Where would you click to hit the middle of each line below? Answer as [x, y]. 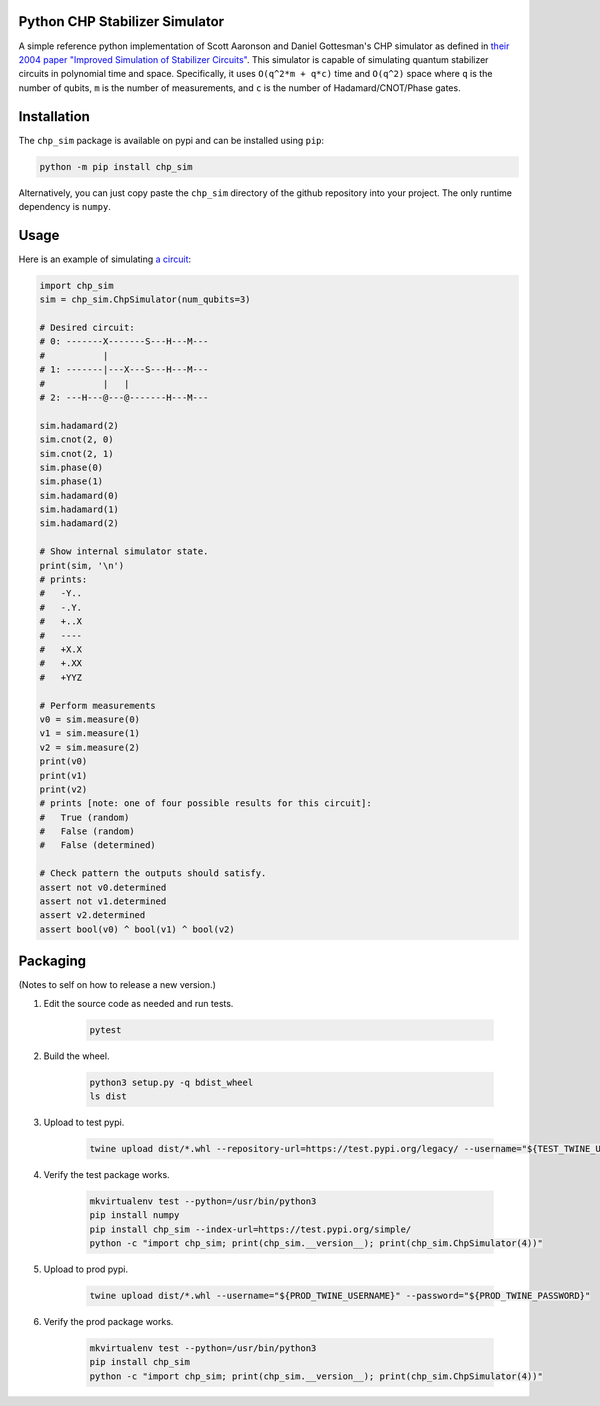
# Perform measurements [98, 705]
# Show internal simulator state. [124, 551]
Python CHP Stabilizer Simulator [121, 21]
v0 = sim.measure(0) [89, 719]
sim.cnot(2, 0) [76, 439]
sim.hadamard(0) [79, 495]
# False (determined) [98, 845]
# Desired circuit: [87, 328]
